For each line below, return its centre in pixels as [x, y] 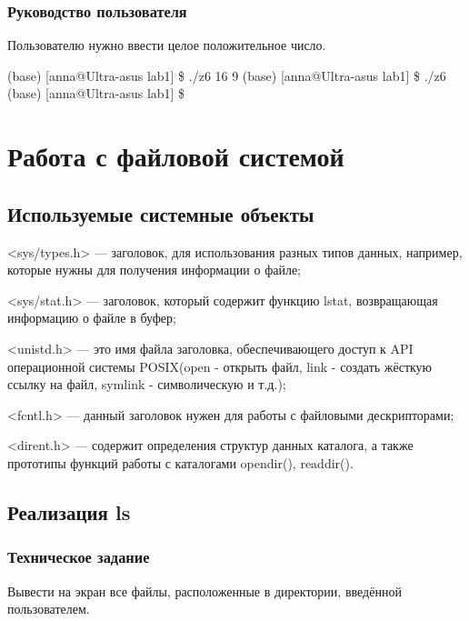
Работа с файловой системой [176, 156]
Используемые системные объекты [161, 213]
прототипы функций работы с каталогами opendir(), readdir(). [180, 462]
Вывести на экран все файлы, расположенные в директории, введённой [205, 591]
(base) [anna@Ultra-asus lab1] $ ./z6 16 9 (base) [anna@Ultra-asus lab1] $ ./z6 [227, 75]
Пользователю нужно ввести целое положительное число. [167, 45]
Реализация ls [69, 511]
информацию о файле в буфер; [92, 318]
